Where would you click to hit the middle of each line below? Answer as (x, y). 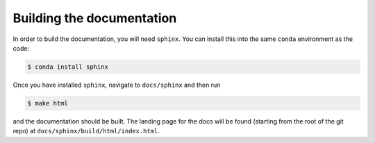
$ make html (48, 103)
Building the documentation (95, 18)
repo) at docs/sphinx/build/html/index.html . (86, 131)
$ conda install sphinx (68, 67)
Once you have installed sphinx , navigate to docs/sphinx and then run (117, 85)
